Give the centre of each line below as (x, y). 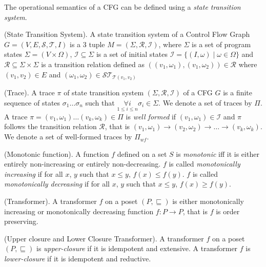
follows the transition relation (50, 126)
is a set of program (221, 44)
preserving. (21, 221)
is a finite (238, 93)
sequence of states (32, 102)
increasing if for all (34, 173)
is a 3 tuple (87, 44)
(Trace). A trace (29, 93)
